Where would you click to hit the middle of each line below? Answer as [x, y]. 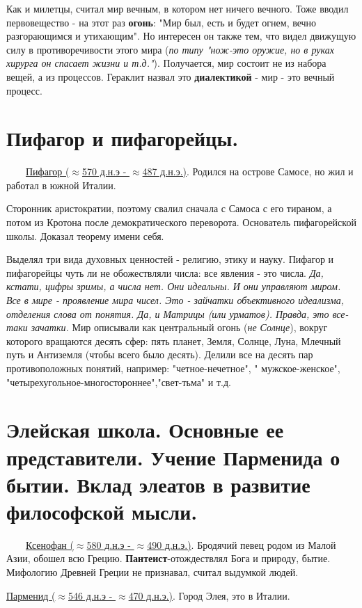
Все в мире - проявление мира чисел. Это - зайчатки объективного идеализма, [175, 300]
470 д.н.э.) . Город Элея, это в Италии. [209, 595]
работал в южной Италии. [61, 185]
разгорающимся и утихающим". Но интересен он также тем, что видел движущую [181, 36]
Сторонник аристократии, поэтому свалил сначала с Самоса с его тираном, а [169, 208]
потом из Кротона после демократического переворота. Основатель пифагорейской [181, 222]
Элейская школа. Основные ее [145, 430]
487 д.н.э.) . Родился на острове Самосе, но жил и [248, 171]
